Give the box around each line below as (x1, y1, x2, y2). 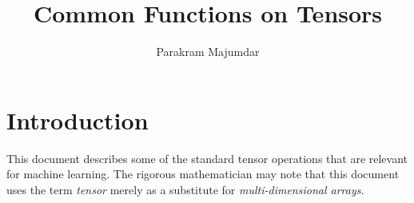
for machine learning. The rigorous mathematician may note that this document (6, 165, 400, 182)
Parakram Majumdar (156, 43, 260, 60)
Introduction (6, 103, 149, 136)
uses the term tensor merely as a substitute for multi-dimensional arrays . (6, 181, 364, 197)
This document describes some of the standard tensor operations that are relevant (6, 149, 408, 166)
